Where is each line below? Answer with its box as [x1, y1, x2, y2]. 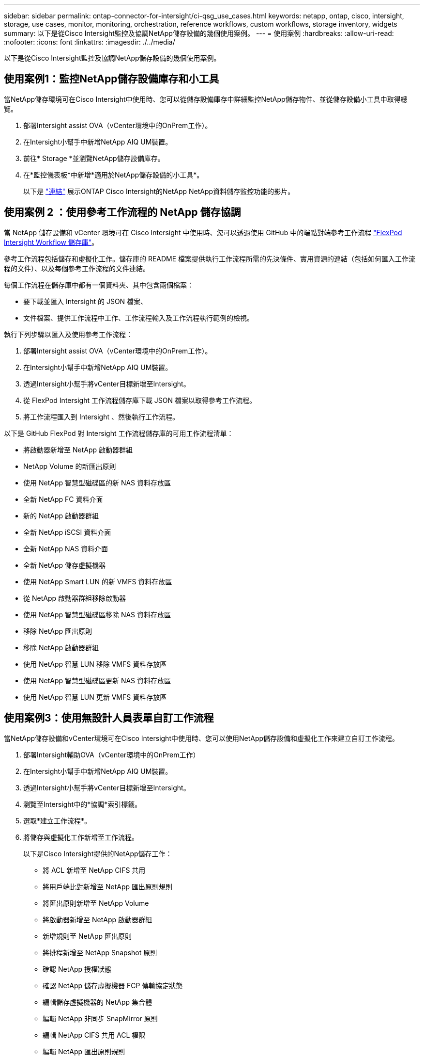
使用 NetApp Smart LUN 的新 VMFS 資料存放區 [23, 577, 172, 586]
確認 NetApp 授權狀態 [43, 964, 111, 973]
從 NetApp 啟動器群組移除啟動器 [23, 594, 126, 602]
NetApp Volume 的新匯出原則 [23, 462, 116, 470]
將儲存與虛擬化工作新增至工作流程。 [23, 833, 138, 841]
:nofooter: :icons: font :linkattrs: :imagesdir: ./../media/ [4, 38, 175, 46]
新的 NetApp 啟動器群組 [23, 511, 99, 520]
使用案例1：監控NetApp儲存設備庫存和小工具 [4, 73, 219, 85]
